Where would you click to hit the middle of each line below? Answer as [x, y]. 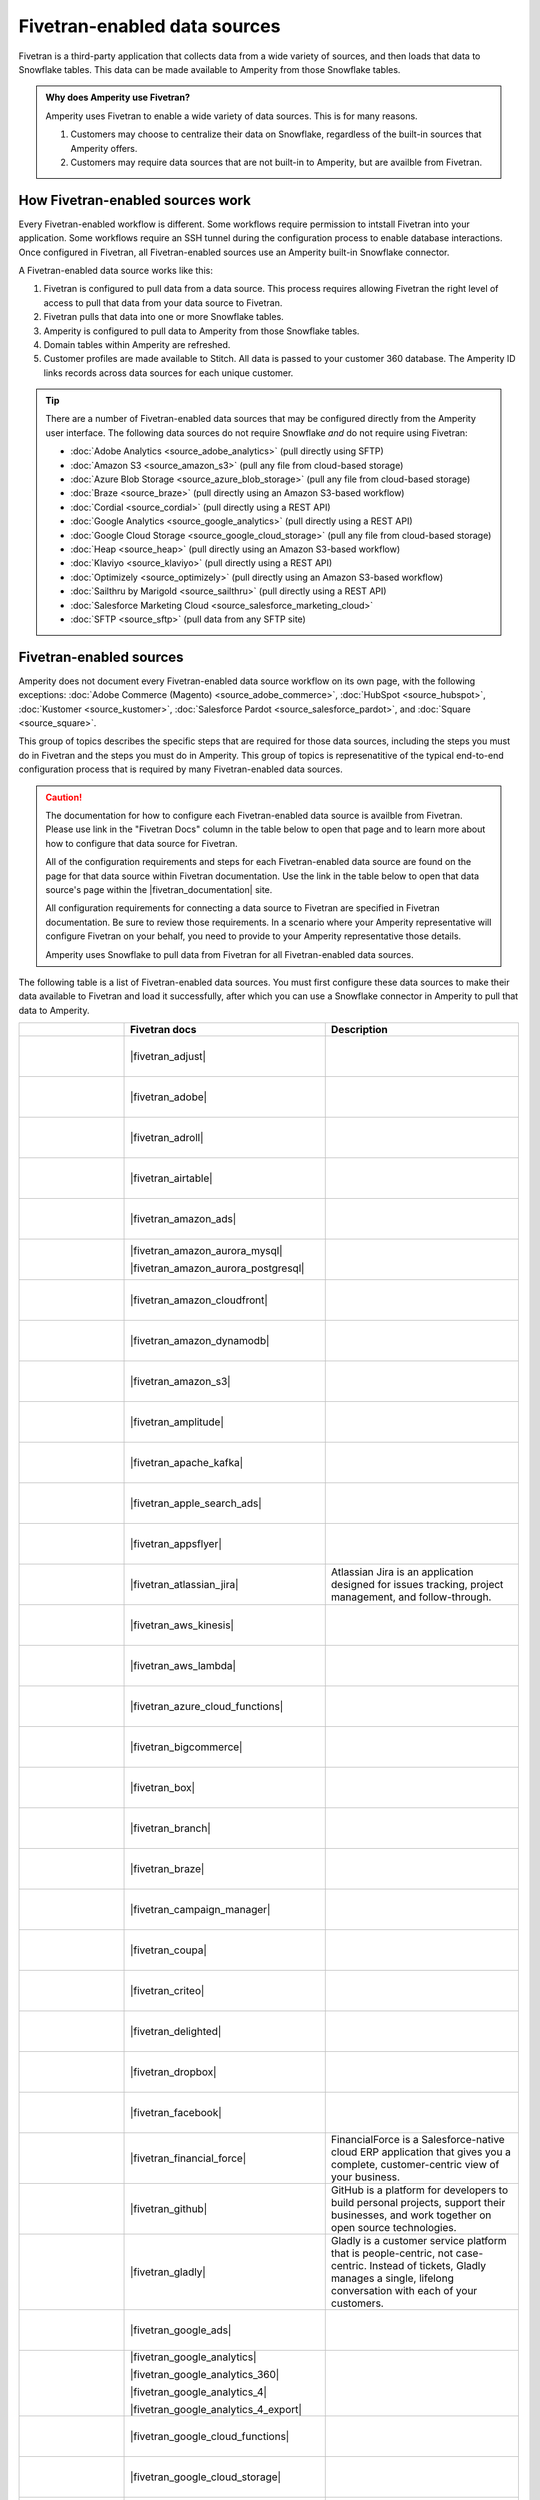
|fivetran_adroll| [167, 1138]
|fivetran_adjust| [168, 1057]
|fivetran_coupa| [168, 1950]
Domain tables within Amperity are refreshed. [137, 344]
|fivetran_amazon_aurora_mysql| [207, 1251]
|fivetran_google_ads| [181, 2330]
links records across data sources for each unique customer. [168, 372]
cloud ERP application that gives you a [421, 2152]
